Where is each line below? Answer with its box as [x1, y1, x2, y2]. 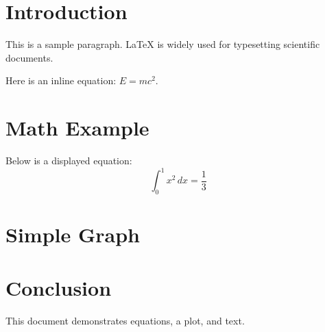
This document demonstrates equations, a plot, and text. [5, 314, 245, 328]
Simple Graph [5, 220, 140, 248]
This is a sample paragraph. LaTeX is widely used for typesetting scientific [5, 37, 320, 51]
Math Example [5, 114, 149, 142]
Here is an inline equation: [5, 73, 117, 88]
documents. [5, 50, 53, 64]
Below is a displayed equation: [5, 153, 132, 168]
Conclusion [5, 274, 112, 302]
